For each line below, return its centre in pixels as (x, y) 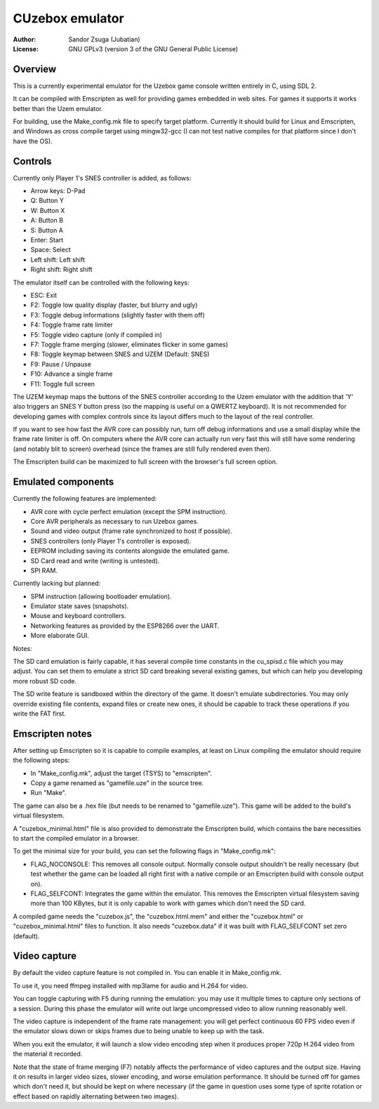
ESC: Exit (44, 295)
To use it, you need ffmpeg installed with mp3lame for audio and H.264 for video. (131, 985)
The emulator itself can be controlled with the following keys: (101, 282)
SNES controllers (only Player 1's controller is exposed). (111, 541)
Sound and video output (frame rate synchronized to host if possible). (131, 531)
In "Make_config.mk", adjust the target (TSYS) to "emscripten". (121, 773)
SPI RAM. (44, 570)
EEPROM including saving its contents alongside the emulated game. (130, 551)
